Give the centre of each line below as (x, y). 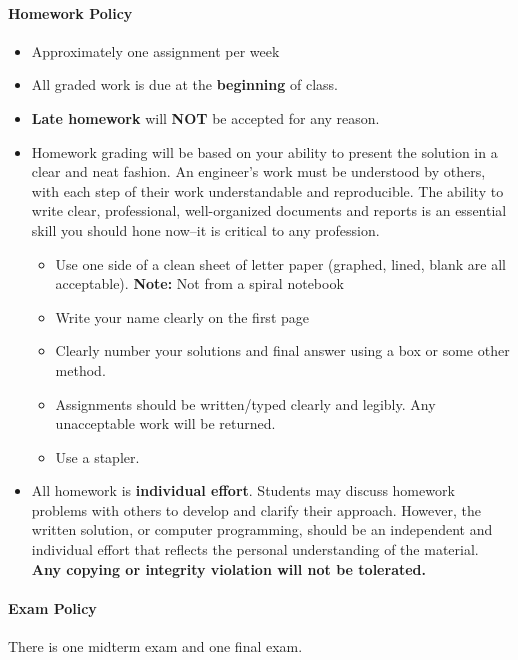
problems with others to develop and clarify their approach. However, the (256, 509)
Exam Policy (52, 607)
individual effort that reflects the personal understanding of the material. (255, 549)
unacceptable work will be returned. (165, 423)
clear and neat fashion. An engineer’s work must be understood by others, (258, 171)
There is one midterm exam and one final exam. (155, 646)
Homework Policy (70, 12)
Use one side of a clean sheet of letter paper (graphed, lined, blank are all (280, 263)
